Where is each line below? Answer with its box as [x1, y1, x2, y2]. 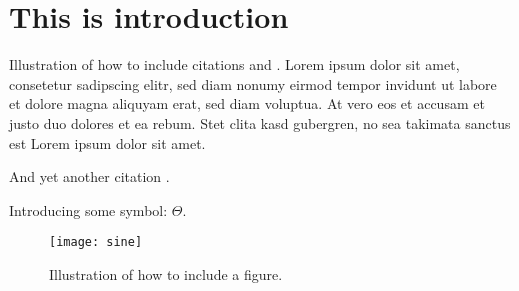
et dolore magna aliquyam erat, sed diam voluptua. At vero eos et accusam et [9, 93, 485, 114]
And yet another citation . [9, 166, 170, 187]
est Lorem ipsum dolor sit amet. [9, 132, 206, 153]
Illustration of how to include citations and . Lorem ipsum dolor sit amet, [9, 54, 460, 75]
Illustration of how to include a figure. [49, 263, 283, 284]
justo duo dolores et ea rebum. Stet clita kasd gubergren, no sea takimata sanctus [9, 112, 511, 133]
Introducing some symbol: [9, 199, 168, 220]
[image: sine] [49, 235, 143, 250]
